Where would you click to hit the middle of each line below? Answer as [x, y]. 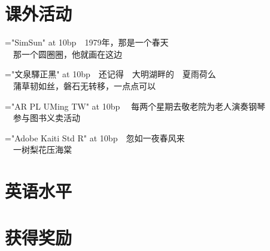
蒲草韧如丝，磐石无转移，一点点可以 [84, 85]
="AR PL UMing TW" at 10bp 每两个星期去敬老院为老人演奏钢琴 [135, 106]
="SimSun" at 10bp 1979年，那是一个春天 [87, 42]
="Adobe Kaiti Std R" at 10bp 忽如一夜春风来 [95, 137]
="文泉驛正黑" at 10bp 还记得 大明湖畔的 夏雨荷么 [110, 74]
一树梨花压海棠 [42, 149]
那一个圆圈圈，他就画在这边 [67, 54]
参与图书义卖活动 [46, 118]
